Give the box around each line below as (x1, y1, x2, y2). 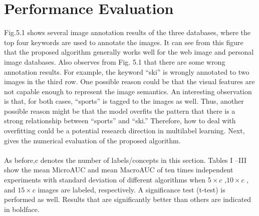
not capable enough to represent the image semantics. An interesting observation (4, 86, 252, 96)
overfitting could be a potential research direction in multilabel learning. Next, (4, 125, 245, 136)
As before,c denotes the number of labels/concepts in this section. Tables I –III (4, 154, 246, 165)
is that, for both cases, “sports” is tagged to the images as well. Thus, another (4, 96, 244, 106)
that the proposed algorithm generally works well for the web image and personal (4, 47, 254, 57)
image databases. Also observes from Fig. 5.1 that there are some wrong (4, 56, 225, 67)
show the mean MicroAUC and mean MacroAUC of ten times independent (4, 164, 233, 175)
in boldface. (4, 203, 40, 214)
